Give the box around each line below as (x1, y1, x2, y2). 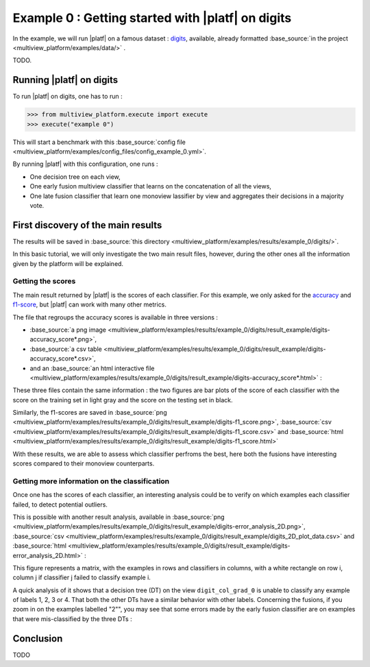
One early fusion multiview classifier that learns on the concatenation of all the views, (29, 182, 272, 191)
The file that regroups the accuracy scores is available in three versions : (12, 313, 219, 322)
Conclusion (12, 633, 63, 644)
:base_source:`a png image (29, 326, 106, 334)
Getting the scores (12, 276, 76, 286)
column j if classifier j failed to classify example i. (12, 573, 151, 582)
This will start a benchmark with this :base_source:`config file (12, 138, 186, 146)
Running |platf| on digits (12, 74, 119, 86)
